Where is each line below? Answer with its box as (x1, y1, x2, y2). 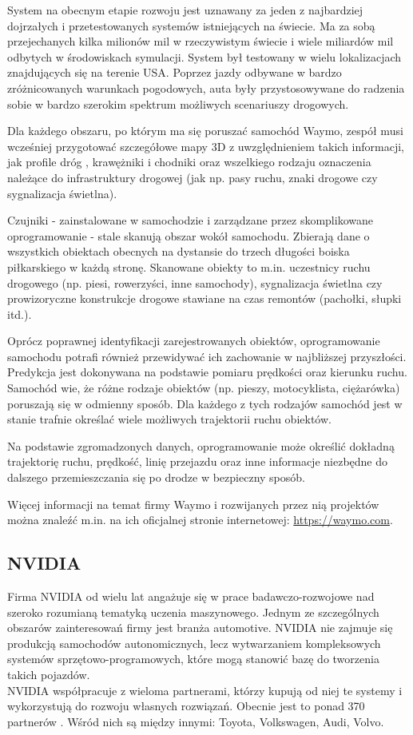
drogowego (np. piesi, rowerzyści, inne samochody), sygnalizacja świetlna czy (7, 274, 383, 291)
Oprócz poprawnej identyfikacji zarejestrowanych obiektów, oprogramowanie (7, 332, 380, 349)
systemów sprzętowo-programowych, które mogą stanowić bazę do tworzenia (7, 650, 379, 667)
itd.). (7, 305, 32, 322)
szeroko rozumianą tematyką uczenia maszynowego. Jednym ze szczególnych (7, 603, 379, 620)
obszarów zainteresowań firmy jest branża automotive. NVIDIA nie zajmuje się (7, 619, 393, 636)
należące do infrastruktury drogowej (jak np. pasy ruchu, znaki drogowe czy (7, 169, 378, 185)
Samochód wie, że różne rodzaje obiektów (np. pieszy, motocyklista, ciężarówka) (7, 379, 400, 396)
